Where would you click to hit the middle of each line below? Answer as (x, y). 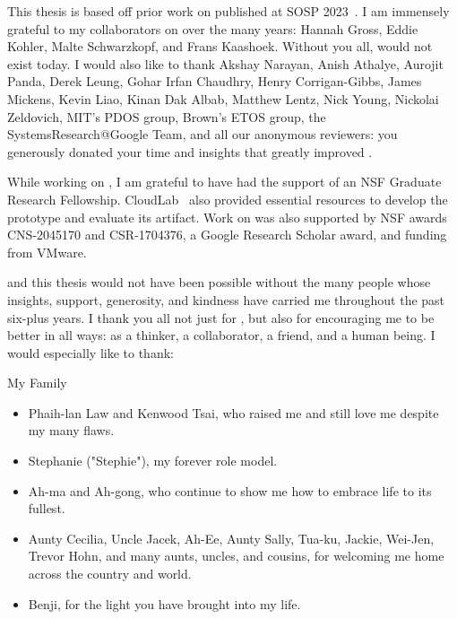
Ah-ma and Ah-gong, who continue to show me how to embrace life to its (230, 490)
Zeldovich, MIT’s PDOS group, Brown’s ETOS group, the (167, 116)
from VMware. (47, 252)
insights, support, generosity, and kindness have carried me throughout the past (226, 299)
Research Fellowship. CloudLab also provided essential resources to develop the (228, 199)
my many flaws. (71, 430)
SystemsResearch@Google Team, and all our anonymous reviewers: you (203, 134)
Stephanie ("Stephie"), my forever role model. (153, 461)
